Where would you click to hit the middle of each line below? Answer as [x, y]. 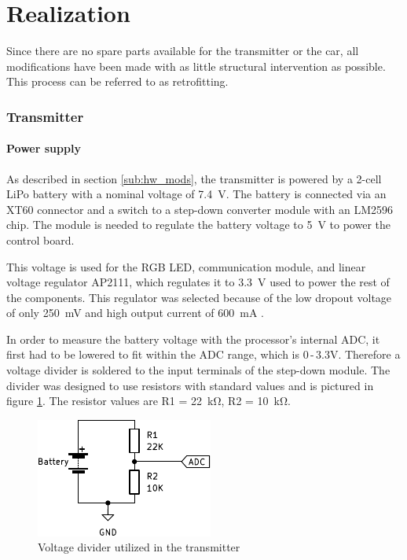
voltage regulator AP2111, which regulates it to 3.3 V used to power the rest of [198, 282]
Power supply [44, 148]
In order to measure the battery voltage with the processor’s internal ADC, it [193, 339]
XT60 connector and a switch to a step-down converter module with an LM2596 [200, 209]
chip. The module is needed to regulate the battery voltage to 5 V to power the [198, 225]
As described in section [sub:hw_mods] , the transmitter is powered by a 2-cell [194, 178]
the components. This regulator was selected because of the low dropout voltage [199, 297]
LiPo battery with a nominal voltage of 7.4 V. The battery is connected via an [196, 194]
